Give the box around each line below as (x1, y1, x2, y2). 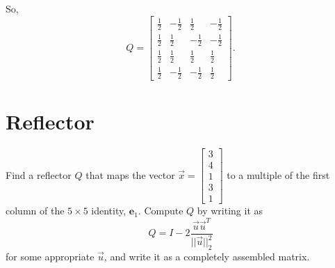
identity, (91, 203, 126, 218)
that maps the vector (85, 167, 175, 182)
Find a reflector (6, 167, 72, 182)
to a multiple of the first (227, 167, 330, 182)
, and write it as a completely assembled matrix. (104, 249, 310, 263)
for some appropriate (6, 249, 95, 263)
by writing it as (197, 203, 263, 218)
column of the (6, 203, 65, 218)
